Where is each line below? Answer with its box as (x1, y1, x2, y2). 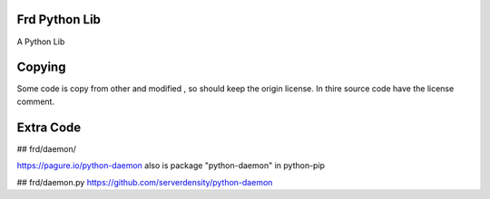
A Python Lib (16, 36, 65, 47)
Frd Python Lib (16, 12, 102, 27)
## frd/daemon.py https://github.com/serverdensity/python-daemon (16, 176, 273, 187)
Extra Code (16, 119, 82, 135)
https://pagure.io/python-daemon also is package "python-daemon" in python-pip (16, 160, 326, 171)
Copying (16, 60, 66, 75)
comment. (16, 96, 54, 107)
